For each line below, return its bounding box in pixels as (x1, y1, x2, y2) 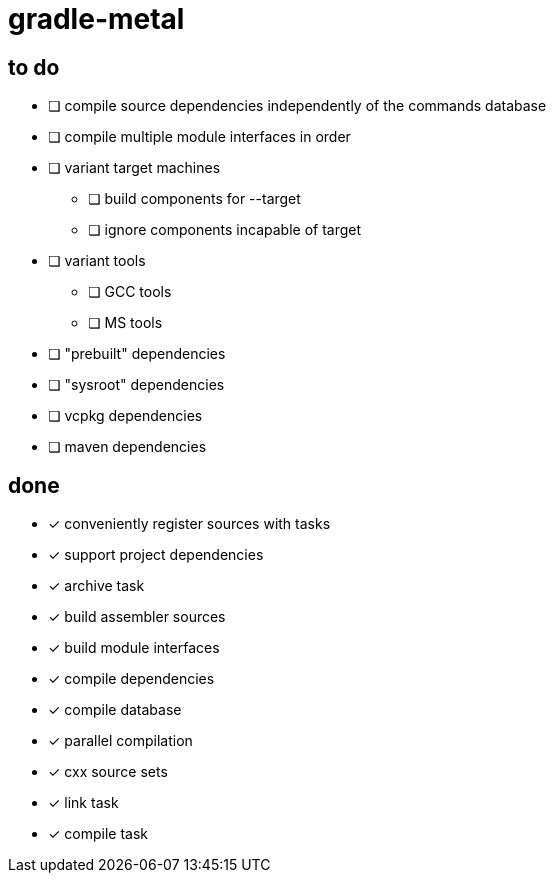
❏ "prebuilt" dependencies (48, 345, 226, 363)
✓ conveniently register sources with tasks (48, 515, 331, 533)
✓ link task (48, 794, 119, 812)
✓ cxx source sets (48, 763, 168, 781)
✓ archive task (48, 577, 145, 595)
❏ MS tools (88, 314, 163, 332)
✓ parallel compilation (48, 732, 193, 750)
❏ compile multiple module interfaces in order (48, 128, 351, 146)
